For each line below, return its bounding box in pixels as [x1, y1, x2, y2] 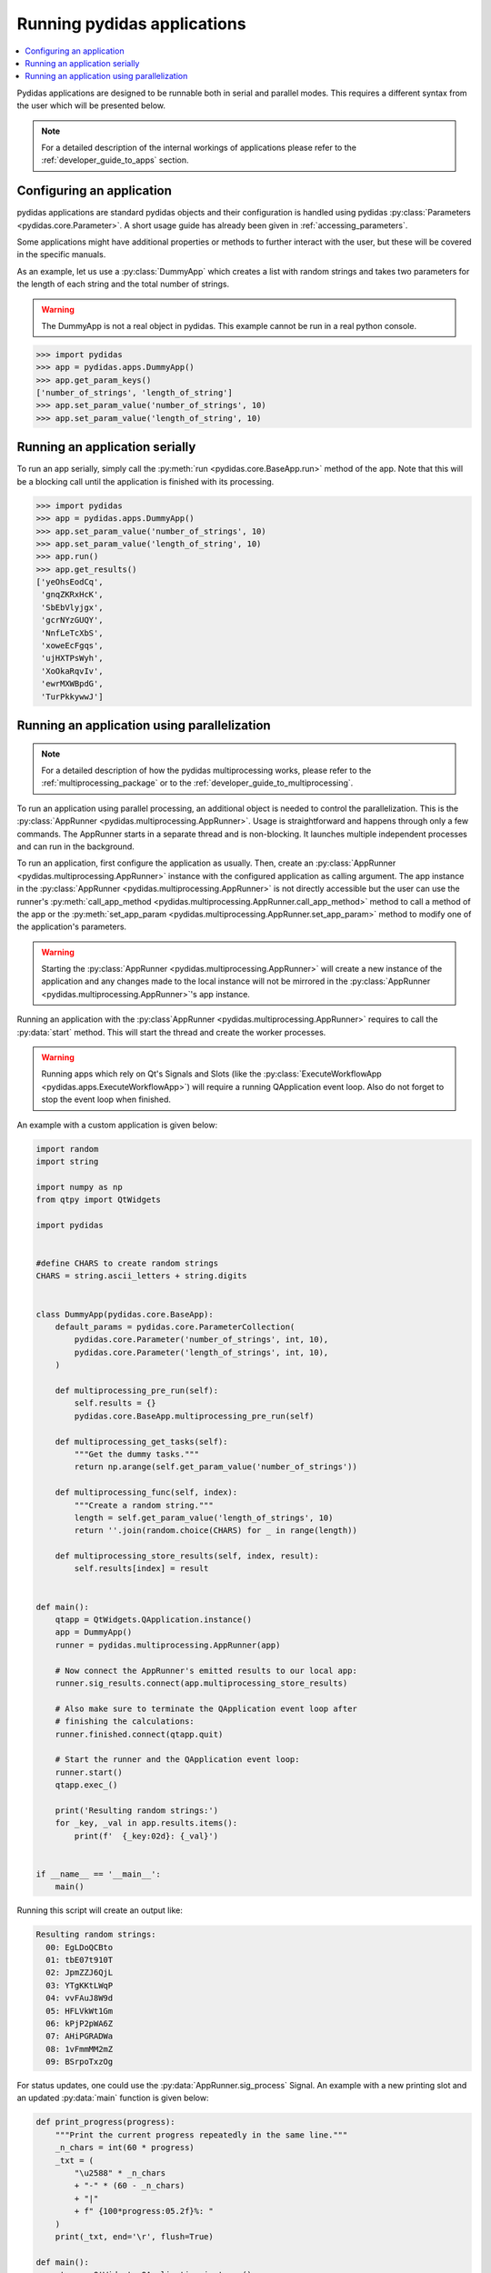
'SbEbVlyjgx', [41, 602, 104, 613]
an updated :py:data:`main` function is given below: [16, 2092, 209, 2104]
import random [35, 1144, 99, 1154]
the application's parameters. [16, 921, 127, 932]
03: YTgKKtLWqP [45, 1980, 114, 1990]
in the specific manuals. [16, 249, 106, 260]
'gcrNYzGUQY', [41, 615, 104, 626]
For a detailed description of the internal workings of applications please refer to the [41, 142, 356, 153]
